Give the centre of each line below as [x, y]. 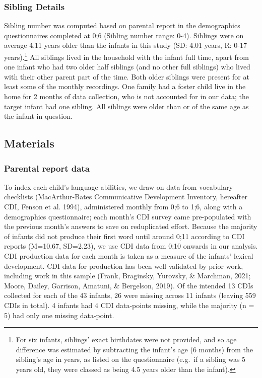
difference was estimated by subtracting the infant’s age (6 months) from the [135, 349]
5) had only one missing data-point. [59, 315]
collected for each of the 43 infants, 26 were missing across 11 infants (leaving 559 [130, 295]
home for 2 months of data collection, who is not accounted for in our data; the [126, 96]
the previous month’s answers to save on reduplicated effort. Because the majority [131, 226]
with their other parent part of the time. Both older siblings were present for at [127, 76]
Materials [29, 143]
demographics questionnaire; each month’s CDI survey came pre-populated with [128, 216]
